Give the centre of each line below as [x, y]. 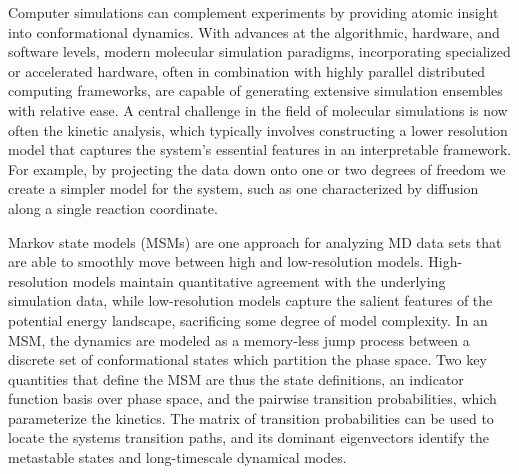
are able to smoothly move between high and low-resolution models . [216, 261]
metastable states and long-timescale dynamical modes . [177, 457]
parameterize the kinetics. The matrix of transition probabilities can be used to [251, 417]
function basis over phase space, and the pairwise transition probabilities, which [252, 398]
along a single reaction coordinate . [113, 207]
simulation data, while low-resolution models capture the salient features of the [250, 300]
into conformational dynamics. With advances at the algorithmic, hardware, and [254, 31]
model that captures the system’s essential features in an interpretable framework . [260, 149]
